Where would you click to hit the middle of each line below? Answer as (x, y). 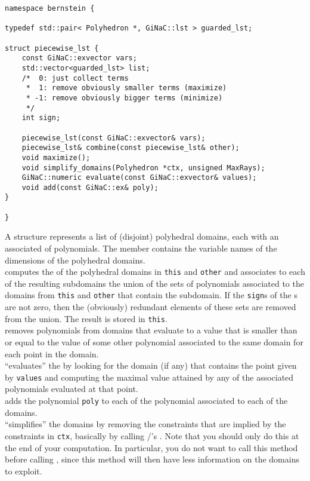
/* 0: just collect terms (75, 78)
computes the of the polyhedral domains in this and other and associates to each (155, 272)
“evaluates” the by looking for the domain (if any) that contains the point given (151, 365)
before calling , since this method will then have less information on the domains (152, 459)
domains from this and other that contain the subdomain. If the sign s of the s (151, 295)
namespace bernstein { (50, 8)
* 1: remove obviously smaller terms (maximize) (126, 88)
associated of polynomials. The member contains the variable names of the (141, 248)
